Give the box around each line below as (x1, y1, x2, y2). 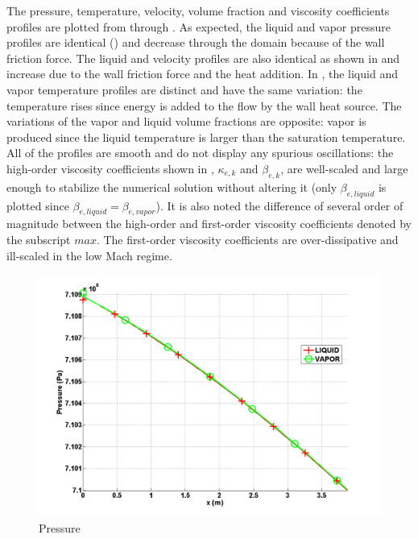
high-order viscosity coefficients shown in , (6, 160, 214, 176)
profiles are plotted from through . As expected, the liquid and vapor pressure (6, 18, 391, 35)
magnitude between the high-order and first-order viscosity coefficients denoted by (6, 215, 412, 232)
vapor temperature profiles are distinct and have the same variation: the (6, 81, 362, 97)
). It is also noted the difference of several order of (155, 197, 404, 214)
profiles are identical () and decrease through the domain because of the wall (6, 34, 385, 51)
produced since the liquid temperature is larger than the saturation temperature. (6, 128, 406, 145)
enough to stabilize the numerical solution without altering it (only (6, 178, 337, 195)
